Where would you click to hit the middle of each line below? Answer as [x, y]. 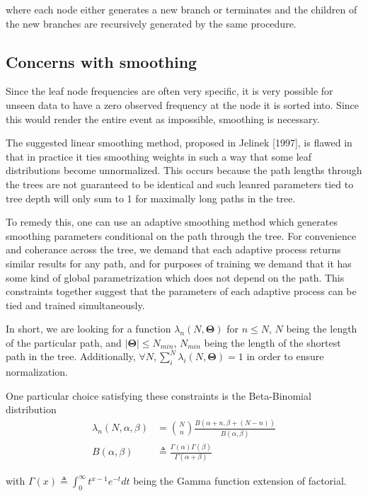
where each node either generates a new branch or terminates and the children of [182, 9]
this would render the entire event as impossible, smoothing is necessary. [163, 119]
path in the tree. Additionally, [71, 356]
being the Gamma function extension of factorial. [240, 481]
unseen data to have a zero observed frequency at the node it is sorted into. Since [182, 104]
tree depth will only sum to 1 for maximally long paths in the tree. [151, 198]
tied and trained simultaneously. [75, 305]
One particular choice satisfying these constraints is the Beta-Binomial [159, 395]
